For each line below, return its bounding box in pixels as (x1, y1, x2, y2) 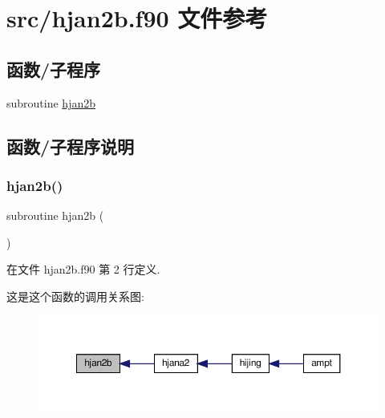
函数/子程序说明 (6, 133, 135, 158)
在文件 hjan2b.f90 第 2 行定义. (6, 261, 160, 278)
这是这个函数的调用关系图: (6, 287, 144, 304)
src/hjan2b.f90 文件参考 (6, 2, 268, 34)
